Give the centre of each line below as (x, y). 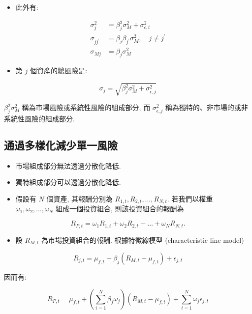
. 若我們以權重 (190, 199)
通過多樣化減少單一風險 (61, 145)
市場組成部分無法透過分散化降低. (68, 165)
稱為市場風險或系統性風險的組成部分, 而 (86, 107)
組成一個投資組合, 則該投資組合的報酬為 (120, 209)
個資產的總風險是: (58, 71)
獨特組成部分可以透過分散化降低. (68, 182)
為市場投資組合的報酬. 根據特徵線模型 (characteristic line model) (143, 240)
